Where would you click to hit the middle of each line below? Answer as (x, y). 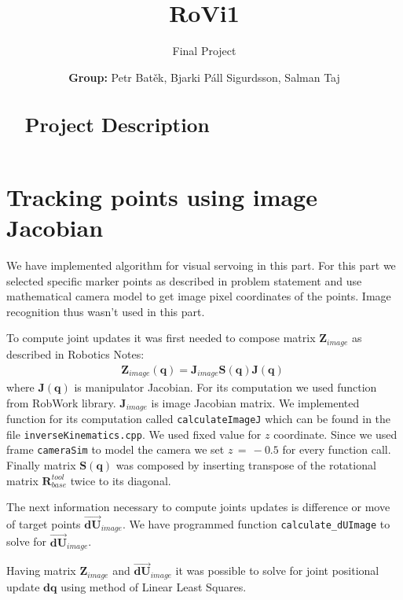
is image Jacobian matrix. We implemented (255, 402)
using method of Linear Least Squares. (154, 586)
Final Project (204, 51)
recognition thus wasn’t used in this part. (106, 311)
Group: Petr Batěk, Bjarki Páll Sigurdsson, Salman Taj (204, 77)
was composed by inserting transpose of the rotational (246, 464)
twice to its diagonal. (121, 480)
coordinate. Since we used (335, 434)
